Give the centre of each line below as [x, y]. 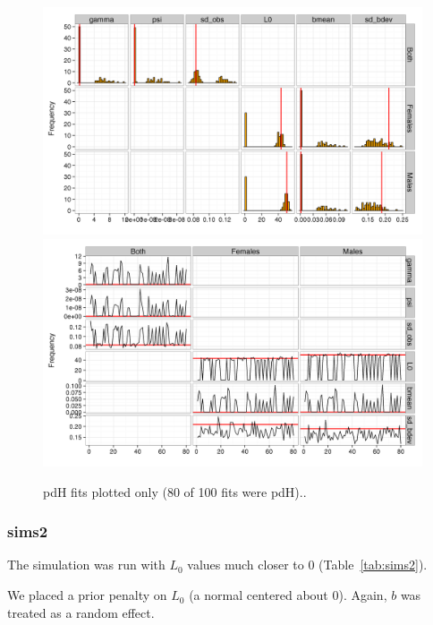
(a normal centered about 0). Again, [288, 595]
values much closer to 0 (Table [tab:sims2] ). [307, 565]
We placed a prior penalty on [87, 595]
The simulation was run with [86, 565]
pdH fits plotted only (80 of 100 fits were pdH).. [175, 491]
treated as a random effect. [81, 612]
